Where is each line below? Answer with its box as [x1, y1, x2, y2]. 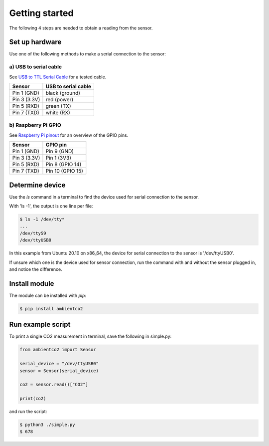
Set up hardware [9, 38, 62, 46]
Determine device [9, 181, 66, 189]
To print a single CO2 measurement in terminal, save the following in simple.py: [9, 333, 172, 339]
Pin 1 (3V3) [45, 155, 72, 162]
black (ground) [45, 89, 81, 96]
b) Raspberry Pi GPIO [9, 122, 62, 129]
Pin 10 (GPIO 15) [45, 168, 83, 175]
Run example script [9, 320, 71, 329]
